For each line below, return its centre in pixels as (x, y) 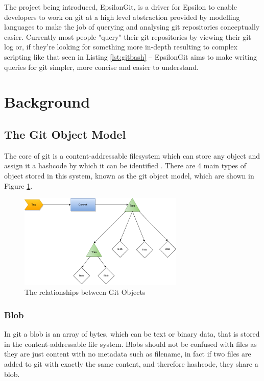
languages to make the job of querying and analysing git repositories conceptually (132, 27)
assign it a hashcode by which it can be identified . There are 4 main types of (125, 166)
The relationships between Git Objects (85, 292)
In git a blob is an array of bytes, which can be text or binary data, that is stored (132, 334)
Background (47, 102)
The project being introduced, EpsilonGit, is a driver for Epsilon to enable (121, 7)
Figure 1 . (18, 185)
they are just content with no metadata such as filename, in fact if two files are (128, 354)
